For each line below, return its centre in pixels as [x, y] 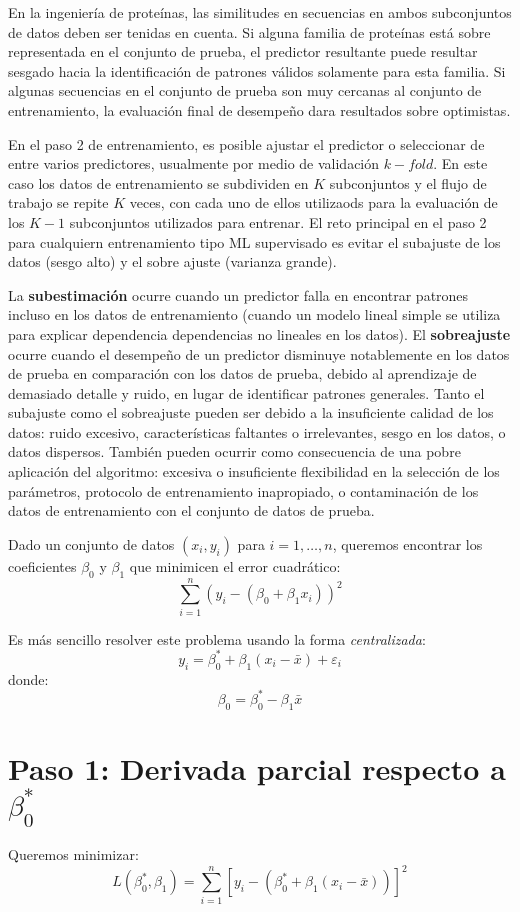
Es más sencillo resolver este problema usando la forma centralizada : [217, 638]
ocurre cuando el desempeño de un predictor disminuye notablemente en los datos [259, 353]
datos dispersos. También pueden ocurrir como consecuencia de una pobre [234, 451]
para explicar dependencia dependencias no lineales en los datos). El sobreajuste [259, 333]
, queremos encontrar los [407, 543]
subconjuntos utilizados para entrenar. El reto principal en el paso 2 [278, 221]
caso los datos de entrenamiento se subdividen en [158, 182]
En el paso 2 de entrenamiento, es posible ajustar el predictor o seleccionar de [246, 143]
